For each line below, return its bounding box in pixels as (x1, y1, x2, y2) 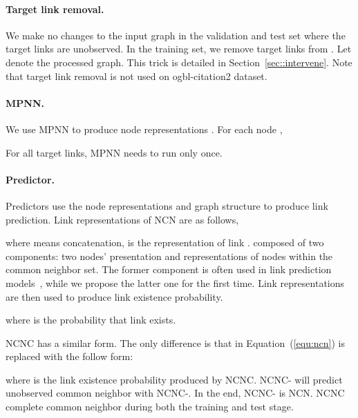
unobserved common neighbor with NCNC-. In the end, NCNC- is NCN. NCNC (6, 386, 345, 400)
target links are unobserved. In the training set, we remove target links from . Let (6, 41, 352, 56)
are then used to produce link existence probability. (6, 289, 223, 303)
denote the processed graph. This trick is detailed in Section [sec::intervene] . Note (6, 54, 352, 69)
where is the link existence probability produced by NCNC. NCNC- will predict (6, 372, 343, 386)
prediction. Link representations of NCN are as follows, (6, 212, 239, 226)
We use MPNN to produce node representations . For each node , (6, 121, 283, 136)
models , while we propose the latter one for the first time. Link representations (6, 275, 345, 290)
